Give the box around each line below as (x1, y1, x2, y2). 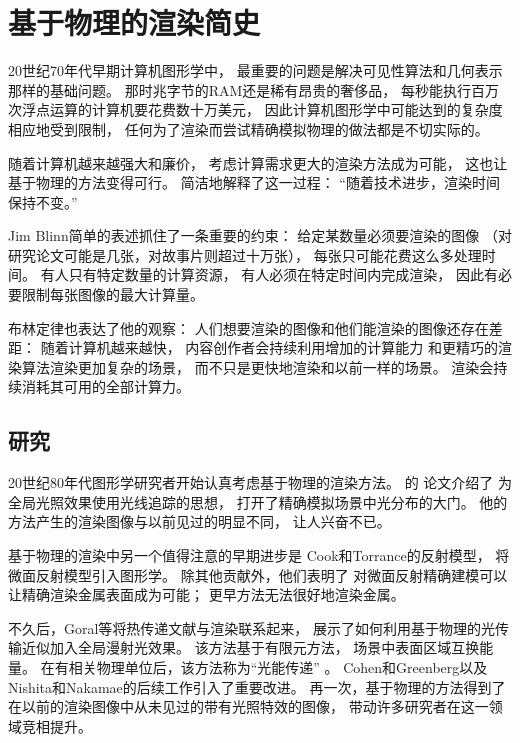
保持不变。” (8, 191, 78, 212)
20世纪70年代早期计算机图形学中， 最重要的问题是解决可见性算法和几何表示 (8, 60, 503, 81)
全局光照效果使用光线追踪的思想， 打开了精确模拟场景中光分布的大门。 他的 (8, 491, 508, 512)
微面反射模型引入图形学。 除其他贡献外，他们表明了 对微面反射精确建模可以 (8, 564, 508, 585)
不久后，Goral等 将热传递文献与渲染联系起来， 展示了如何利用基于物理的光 (8, 617, 496, 638)
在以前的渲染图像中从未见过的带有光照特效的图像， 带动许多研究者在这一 (8, 696, 489, 717)
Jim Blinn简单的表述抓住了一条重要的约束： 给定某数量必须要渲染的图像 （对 (8, 225, 512, 246)
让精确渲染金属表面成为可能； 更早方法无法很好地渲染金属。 (8, 584, 405, 605)
